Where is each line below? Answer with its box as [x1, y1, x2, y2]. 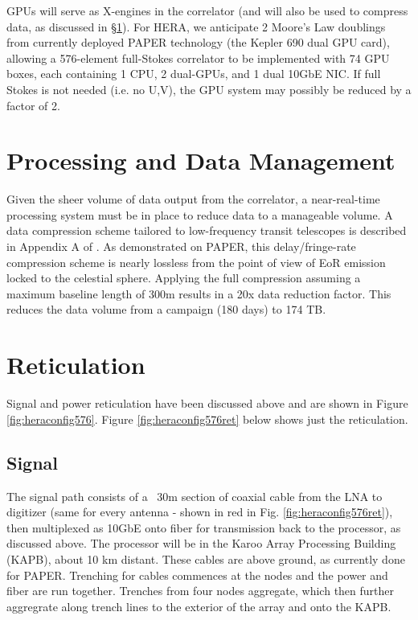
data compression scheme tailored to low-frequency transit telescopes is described [6, 222, 407, 239]
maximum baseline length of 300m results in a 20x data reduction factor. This [6, 285, 391, 302]
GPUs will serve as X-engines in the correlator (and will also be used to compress [6, 2, 408, 18]
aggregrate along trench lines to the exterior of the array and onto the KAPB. [6, 597, 391, 614]
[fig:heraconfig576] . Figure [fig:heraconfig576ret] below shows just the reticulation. [6, 410, 408, 427]
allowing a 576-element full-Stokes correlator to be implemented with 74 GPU [6, 49, 390, 66]
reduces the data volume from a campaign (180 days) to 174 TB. [6, 301, 326, 318]
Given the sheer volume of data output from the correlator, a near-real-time [6, 191, 380, 207]
